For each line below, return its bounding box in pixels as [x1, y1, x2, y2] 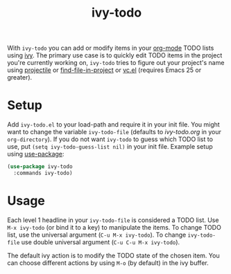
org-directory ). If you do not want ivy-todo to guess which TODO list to [7, 135, 214, 143]
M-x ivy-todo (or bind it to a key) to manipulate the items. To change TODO [7, 223, 222, 231]
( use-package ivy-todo [7, 163, 73, 170]
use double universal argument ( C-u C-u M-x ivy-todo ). [21, 237, 180, 246]
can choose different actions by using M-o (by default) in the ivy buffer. [7, 258, 209, 267]
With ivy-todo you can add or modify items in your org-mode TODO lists [7, 44, 214, 53]
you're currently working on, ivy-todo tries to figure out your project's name [7, 59, 225, 67]
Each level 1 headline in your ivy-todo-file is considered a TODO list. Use [7, 216, 219, 224]
